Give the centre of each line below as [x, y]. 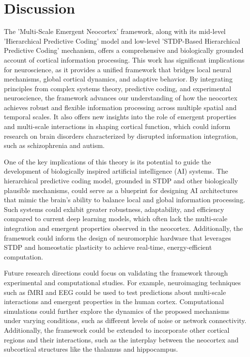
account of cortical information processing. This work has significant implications [124, 59]
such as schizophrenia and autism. [55, 145]
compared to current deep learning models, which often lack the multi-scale [116, 219]
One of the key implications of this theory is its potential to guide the [108, 161]
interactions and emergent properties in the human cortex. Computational [114, 301]
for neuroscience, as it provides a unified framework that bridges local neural [118, 69]
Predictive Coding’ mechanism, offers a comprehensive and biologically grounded [124, 50]
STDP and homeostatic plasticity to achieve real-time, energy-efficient [108, 247]
